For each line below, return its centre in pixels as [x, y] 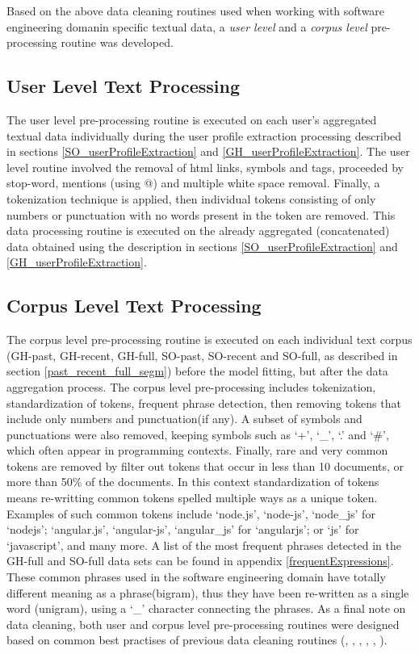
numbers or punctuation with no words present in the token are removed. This [201, 214]
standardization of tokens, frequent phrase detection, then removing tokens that [204, 402]
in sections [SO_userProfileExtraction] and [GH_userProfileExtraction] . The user [208, 151]
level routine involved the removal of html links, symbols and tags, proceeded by [205, 167]
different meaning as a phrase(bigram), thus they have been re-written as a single [208, 592]
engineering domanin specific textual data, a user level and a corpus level [187, 26]
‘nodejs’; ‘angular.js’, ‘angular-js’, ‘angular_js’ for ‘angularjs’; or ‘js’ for [183, 529]
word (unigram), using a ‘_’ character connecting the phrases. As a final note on [206, 608]
